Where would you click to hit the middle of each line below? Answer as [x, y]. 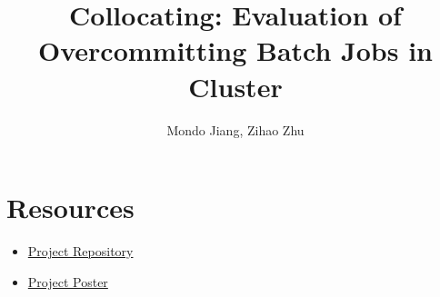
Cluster [235, 86]
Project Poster [68, 281]
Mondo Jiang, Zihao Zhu [235, 129]
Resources [70, 208]
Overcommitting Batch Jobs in [235, 50]
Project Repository [80, 251]
